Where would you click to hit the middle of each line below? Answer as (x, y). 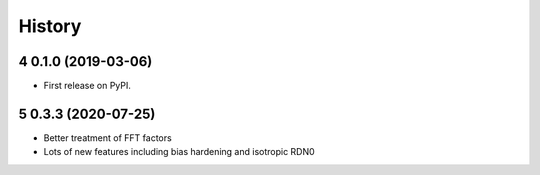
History (50, 26)
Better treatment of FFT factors (107, 137)
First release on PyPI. (87, 86)
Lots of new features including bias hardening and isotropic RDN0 (179, 152)
